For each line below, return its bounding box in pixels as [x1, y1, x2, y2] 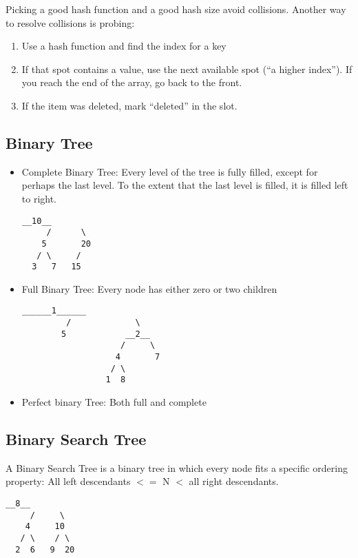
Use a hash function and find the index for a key [21, 39, 227, 53]
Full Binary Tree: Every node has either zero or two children [21, 281, 277, 296]
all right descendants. [189, 474, 279, 488]
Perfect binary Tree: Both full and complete [21, 395, 207, 409]
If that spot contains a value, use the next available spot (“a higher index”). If [21, 61, 352, 76]
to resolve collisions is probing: [6, 15, 135, 30]
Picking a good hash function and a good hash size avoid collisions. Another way [6, 2, 346, 16]
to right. [21, 191, 57, 205]
